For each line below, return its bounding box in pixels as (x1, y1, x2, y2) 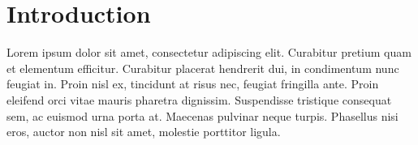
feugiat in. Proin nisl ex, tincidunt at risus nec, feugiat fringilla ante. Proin (6, 75, 379, 92)
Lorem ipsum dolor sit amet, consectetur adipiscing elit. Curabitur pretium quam (6, 44, 412, 61)
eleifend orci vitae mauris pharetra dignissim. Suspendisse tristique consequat (6, 91, 392, 108)
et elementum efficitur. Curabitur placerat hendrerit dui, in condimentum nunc (6, 59, 399, 76)
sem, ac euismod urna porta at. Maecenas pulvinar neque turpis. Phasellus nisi (6, 107, 399, 124)
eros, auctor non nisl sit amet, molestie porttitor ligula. (6, 123, 281, 140)
